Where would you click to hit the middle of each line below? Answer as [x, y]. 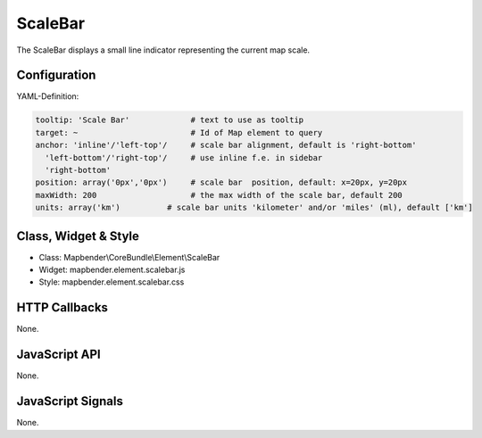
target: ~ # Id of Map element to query [179, 132]
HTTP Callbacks [62, 308]
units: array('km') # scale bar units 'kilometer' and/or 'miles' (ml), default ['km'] [254, 208]
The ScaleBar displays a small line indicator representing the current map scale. [163, 50]
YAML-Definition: [48, 96]
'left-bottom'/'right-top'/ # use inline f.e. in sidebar [184, 157]
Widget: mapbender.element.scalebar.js [112, 270]
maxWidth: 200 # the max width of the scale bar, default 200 [219, 195]
